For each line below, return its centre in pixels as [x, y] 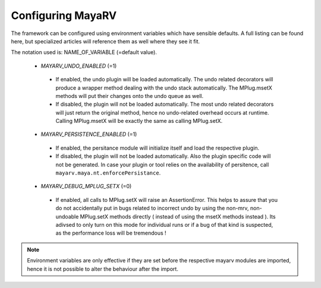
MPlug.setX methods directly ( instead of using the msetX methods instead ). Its [178, 216]
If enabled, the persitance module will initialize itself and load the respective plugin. [158, 148]
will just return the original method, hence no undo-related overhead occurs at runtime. [162, 112]
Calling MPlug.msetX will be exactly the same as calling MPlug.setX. [139, 121]
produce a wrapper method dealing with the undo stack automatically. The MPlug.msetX [164, 88]
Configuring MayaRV [64, 15]
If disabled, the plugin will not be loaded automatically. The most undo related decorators [165, 105]
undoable [67, 216]
